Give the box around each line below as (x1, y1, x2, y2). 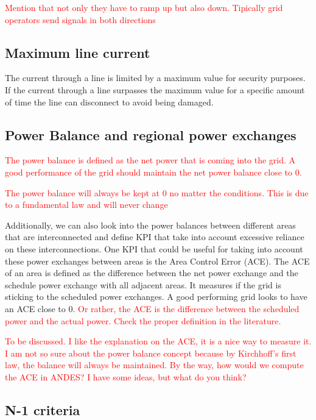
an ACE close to (5, 302, 66, 315)
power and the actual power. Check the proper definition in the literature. (5, 314, 281, 327)
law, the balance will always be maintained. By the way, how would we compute (5, 358, 304, 371)
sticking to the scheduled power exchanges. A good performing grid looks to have (5, 290, 307, 303)
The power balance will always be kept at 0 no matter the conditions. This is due (5, 186, 309, 199)
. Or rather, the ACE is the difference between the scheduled (72, 302, 300, 315)
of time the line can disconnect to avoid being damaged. (5, 95, 214, 108)
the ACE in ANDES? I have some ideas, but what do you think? (5, 370, 247, 383)
